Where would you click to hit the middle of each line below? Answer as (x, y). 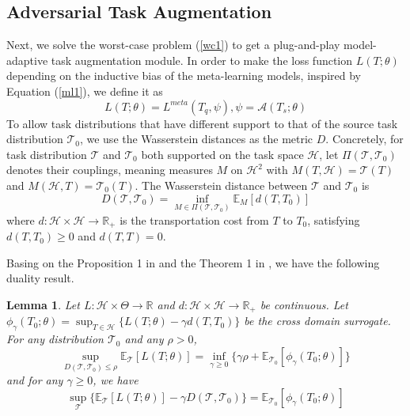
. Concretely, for (364, 139)
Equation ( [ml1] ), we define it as (85, 91)
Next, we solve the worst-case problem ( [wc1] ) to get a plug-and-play (173, 45)
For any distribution (55, 339)
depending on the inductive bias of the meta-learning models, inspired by (184, 76)
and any (144, 339)
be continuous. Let (304, 304)
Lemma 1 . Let (43, 304)
